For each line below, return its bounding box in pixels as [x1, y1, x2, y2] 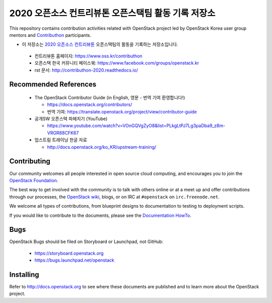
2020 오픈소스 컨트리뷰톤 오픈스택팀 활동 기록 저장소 [9, 8, 216, 19]
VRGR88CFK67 [47, 130, 79, 136]
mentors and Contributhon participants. [9, 32, 92, 38]
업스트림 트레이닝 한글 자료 [34, 137, 88, 143]
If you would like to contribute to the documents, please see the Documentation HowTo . [9, 212, 191, 218]
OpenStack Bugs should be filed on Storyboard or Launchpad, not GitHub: [9, 238, 164, 245]
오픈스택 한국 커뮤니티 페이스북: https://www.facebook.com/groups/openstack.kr [34, 60, 199, 66]
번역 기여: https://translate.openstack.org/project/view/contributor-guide [47, 108, 197, 114]
